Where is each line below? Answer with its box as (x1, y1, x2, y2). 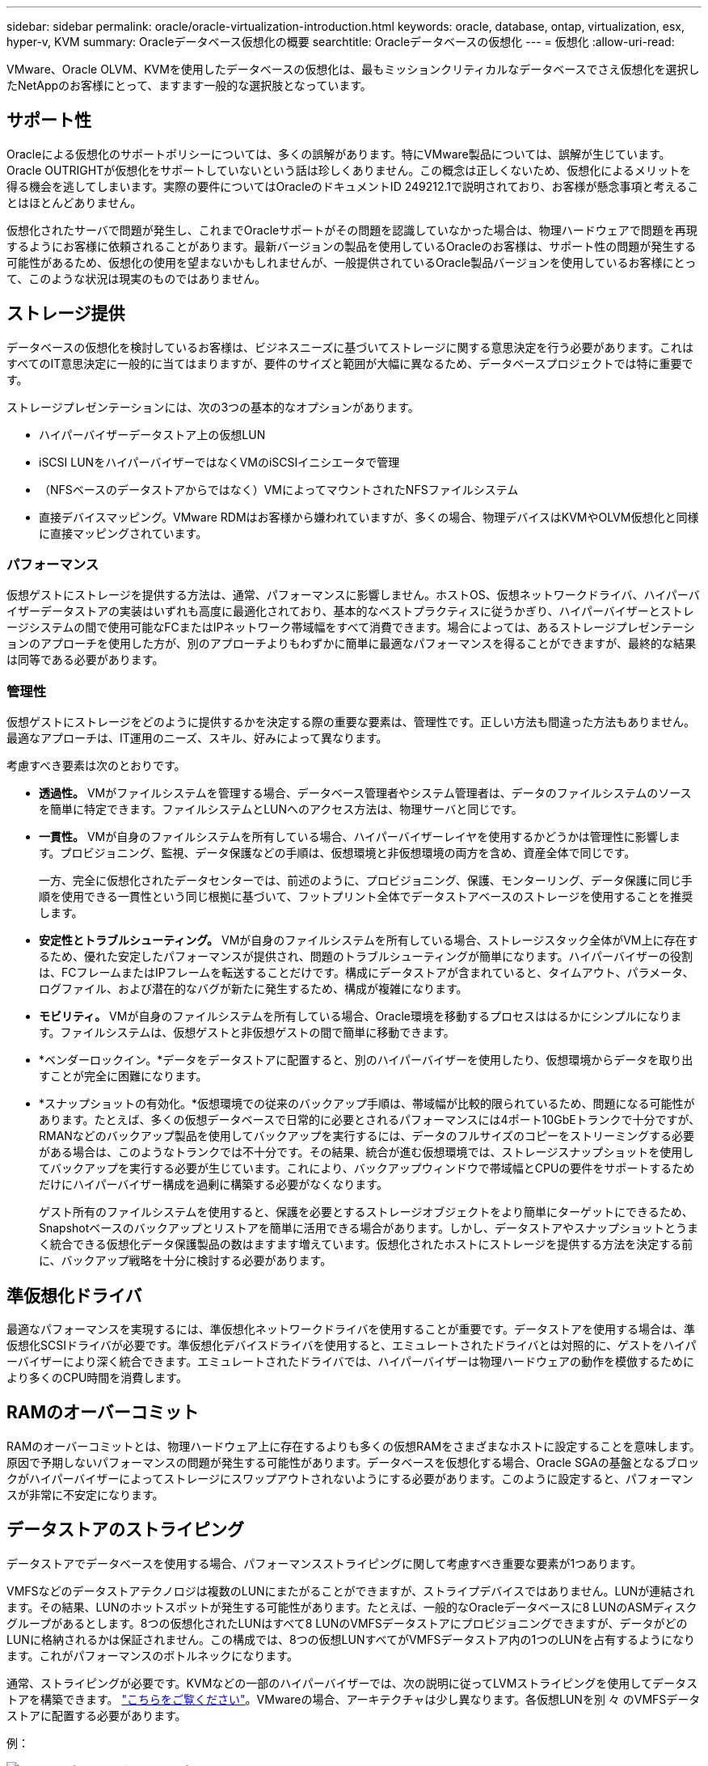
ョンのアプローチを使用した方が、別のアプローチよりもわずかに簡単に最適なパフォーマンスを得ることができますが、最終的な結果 (6, 636, 696, 651)
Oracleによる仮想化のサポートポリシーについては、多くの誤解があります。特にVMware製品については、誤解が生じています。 (6, 146, 671, 161)
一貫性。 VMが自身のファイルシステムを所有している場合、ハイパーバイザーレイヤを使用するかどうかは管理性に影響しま (39, 830, 681, 844)
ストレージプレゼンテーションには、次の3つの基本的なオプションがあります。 (6, 399, 419, 414)
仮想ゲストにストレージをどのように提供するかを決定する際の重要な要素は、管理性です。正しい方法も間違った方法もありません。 (6, 715, 695, 729)
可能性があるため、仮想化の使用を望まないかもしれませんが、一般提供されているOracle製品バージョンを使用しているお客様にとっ (6, 255, 697, 269)
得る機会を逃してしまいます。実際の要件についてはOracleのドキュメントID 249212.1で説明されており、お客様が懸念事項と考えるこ (6, 179, 699, 193)
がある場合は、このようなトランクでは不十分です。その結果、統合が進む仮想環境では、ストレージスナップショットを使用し (39, 1145, 694, 1160)
